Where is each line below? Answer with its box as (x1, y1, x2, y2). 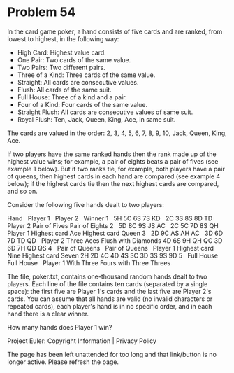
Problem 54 (7, 4, 76, 20)
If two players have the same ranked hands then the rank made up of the (7, 150, 217, 158)
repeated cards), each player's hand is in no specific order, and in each (7, 302, 212, 310)
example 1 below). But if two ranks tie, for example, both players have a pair (7, 164, 225, 173)
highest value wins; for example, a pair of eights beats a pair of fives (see (7, 157, 219, 165)
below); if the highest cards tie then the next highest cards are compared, (7, 179, 219, 188)
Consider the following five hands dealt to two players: (7, 200, 164, 209)
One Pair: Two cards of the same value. (17, 55, 131, 64)
